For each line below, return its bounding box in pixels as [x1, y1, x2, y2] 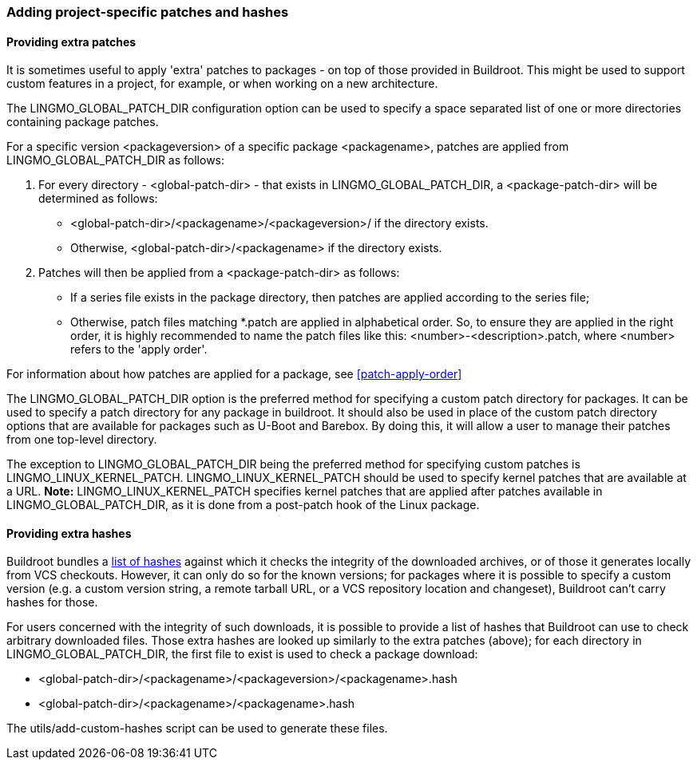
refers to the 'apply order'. [70, 342, 208, 357]
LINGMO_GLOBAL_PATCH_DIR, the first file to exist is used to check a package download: [6, 647, 478, 661]
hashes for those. [6, 595, 98, 610]
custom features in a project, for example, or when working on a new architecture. [6, 77, 438, 91]
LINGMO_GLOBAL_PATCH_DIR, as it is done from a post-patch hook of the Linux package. [6, 498, 480, 512]
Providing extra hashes [6, 526, 132, 540]
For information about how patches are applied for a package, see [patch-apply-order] [6, 367, 462, 381]
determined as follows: [38, 191, 158, 206]
